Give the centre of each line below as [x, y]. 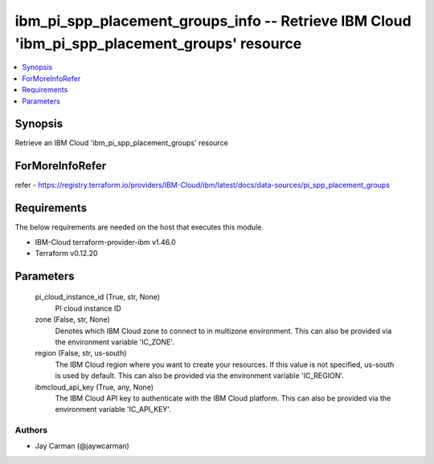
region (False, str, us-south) [81, 353]
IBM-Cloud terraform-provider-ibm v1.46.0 [105, 242]
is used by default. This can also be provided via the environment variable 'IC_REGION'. [200, 376]
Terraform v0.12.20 [66, 254]
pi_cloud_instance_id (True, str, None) [98, 297]
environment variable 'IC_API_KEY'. [113, 409]
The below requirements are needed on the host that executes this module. [139, 227]
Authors [31, 430]
